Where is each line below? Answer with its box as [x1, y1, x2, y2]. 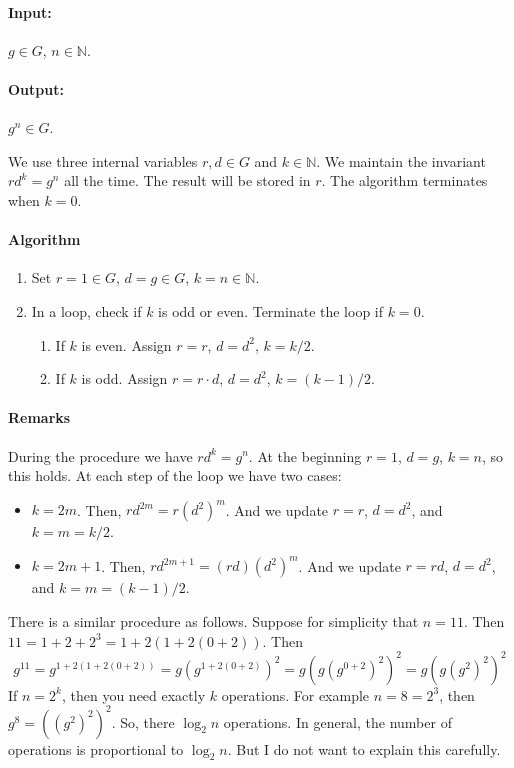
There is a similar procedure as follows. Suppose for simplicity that [8, 610, 419, 631]
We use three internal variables [8, 150, 198, 171]
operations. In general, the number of [223, 711, 452, 732]
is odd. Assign [81, 368, 168, 389]
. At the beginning [248, 445, 362, 466]
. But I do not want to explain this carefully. [227, 738, 501, 759]
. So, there [111, 711, 175, 732]
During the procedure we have [8, 445, 193, 466]
